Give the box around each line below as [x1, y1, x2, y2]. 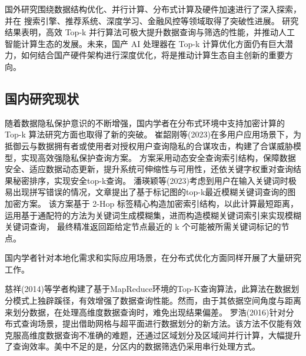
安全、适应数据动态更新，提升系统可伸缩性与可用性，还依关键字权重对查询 [5, 163, 293, 175]
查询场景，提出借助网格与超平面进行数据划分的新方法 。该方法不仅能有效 [21, 317, 301, 330]
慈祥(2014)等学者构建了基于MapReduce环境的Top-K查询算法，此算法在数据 [5, 283, 291, 295]
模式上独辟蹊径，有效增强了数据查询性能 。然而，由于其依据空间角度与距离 [12, 294, 301, 307]
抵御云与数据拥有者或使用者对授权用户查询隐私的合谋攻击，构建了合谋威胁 [5, 139, 293, 152]
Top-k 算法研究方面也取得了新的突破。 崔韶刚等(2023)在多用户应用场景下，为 [5, 128, 301, 140]
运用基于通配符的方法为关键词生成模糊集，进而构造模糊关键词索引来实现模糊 [5, 209, 301, 221]
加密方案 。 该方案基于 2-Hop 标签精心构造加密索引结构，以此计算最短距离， [5, 197, 298, 209]
